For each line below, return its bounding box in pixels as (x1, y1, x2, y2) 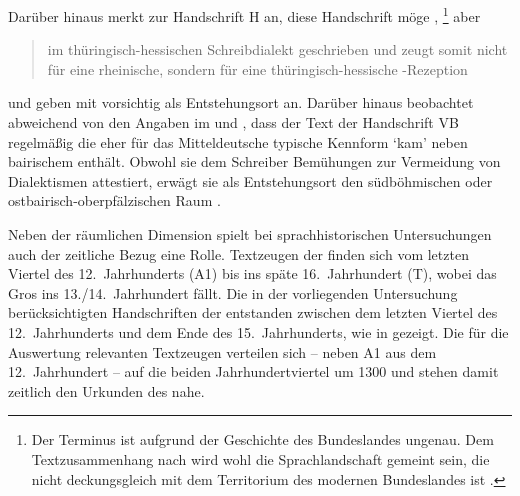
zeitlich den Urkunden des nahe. (8, 380, 205, 401)
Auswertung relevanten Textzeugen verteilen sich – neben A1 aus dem (8, 341, 437, 362)
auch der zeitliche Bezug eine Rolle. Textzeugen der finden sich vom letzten (8, 243, 469, 264)
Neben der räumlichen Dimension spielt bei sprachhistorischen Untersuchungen (8, 224, 492, 244)
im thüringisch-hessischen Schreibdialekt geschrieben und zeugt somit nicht (47, 39, 508, 60)
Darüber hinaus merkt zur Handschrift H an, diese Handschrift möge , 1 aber (8, 3, 481, 26)
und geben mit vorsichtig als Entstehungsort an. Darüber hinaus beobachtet (8, 92, 474, 113)
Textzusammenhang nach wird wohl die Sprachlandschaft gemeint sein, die (31, 448, 490, 469)
